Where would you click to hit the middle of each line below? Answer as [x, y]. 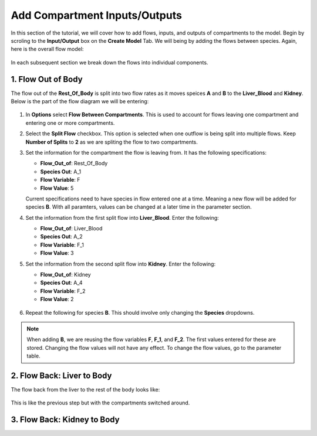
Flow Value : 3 [57, 253]
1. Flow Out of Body [47, 79]
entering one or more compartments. [70, 122]
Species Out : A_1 [61, 171]
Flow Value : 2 [57, 299]
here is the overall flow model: [47, 49]
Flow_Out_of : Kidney [65, 275]
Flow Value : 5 [57, 188]
